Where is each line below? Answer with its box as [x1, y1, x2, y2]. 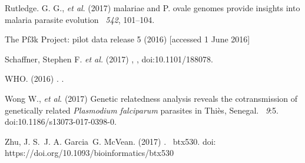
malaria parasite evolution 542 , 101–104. [5, 13, 155, 25]
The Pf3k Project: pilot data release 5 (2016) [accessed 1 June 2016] [5, 33, 250, 45]
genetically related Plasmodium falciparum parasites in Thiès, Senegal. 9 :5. [5, 104, 279, 116]
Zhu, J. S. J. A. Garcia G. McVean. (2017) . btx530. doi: [5, 135, 216, 147]
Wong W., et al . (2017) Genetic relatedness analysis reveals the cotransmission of [5, 92, 298, 104]
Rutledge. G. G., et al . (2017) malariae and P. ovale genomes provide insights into [5, 2, 300, 14]
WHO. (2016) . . [5, 72, 64, 85]
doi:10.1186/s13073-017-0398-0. [5, 115, 117, 128]
